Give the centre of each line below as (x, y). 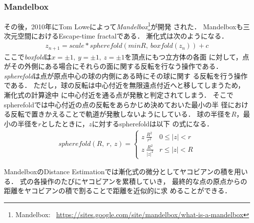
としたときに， (65, 123)
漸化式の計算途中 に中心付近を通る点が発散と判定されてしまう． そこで (119, 94)
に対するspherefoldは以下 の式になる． (153, 123)
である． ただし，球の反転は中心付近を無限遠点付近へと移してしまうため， (124, 85)
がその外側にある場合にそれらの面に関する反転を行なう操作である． (113, 66)
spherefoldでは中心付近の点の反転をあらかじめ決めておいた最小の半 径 (116, 104)
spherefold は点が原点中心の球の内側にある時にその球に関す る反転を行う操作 (126, 75)
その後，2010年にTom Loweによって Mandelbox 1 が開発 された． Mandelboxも (124, 26)
